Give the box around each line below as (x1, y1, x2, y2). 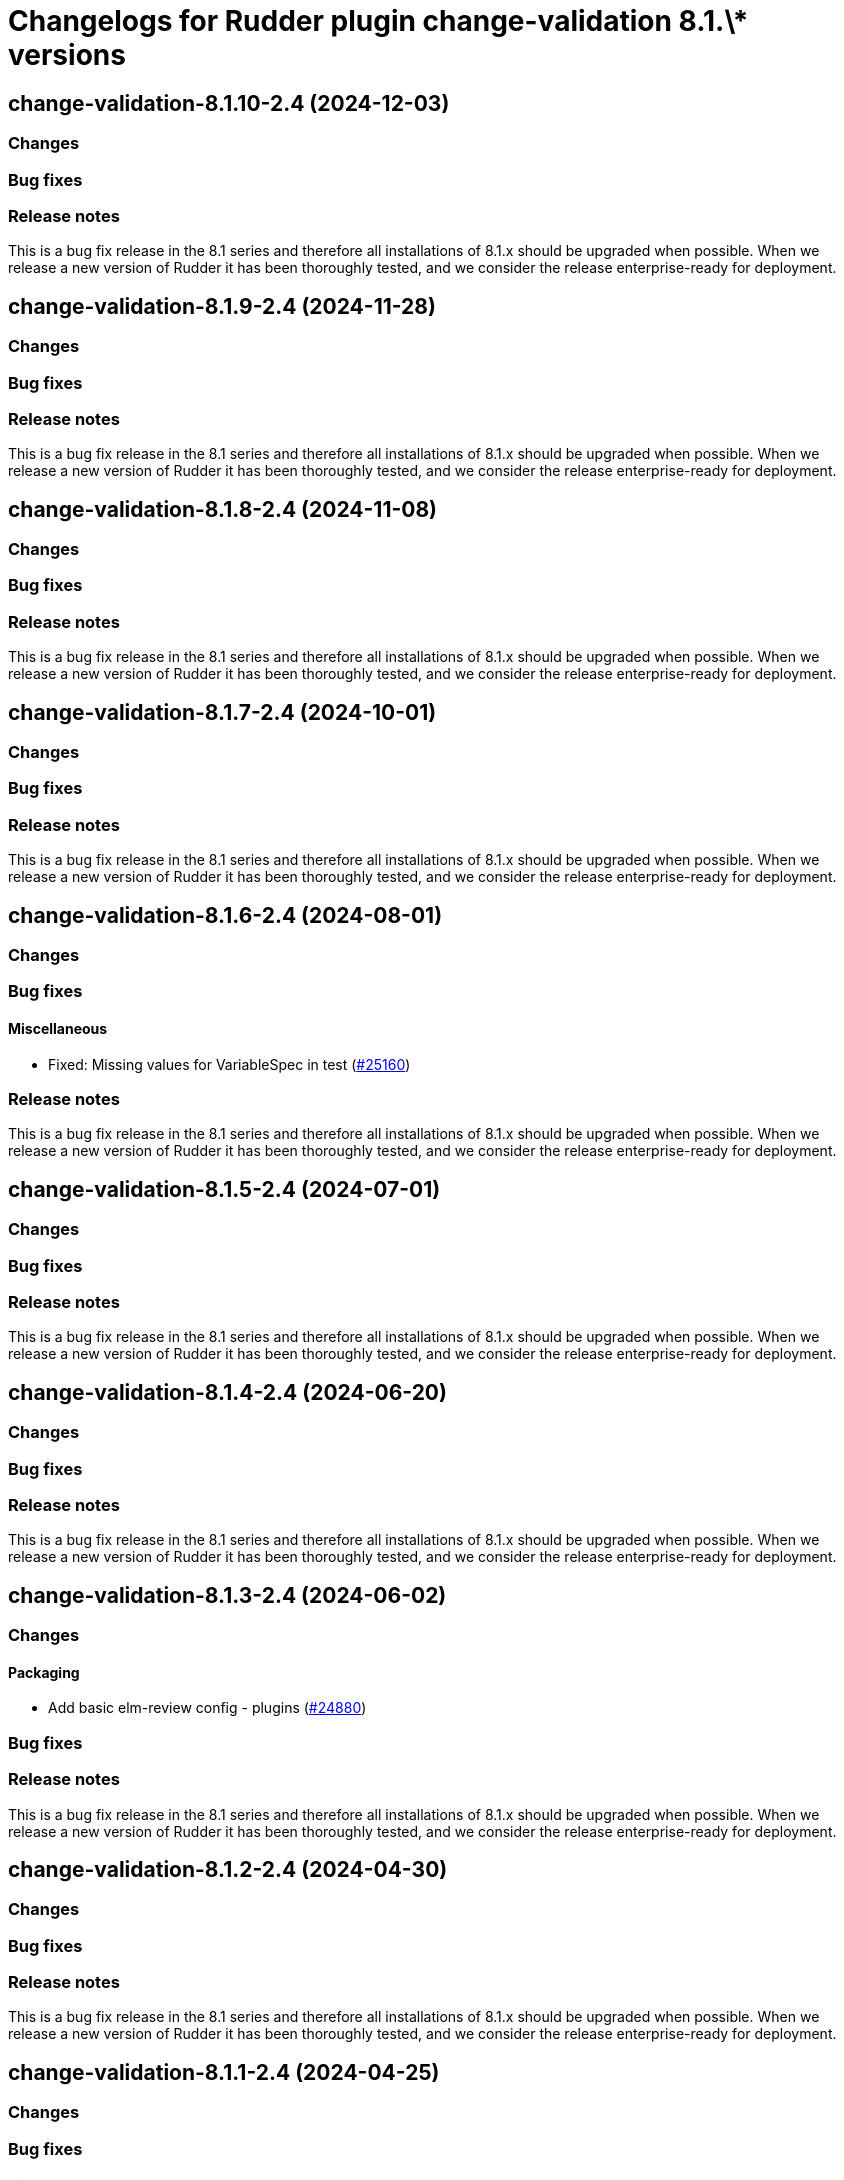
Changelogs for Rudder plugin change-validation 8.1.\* (8, 4, 749, 38)
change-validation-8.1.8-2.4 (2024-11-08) (8, 496, 438, 522)
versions (8, 38, 126, 72)
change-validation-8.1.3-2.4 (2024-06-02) (8, 1582, 447, 1608)
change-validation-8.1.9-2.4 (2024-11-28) (8, 293, 436, 319)
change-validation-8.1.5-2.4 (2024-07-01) (8, 1176, 441, 1202)
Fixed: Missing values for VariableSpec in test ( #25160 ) (48, 1055, 411, 1073)
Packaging (8, 1663, 80, 1681)
